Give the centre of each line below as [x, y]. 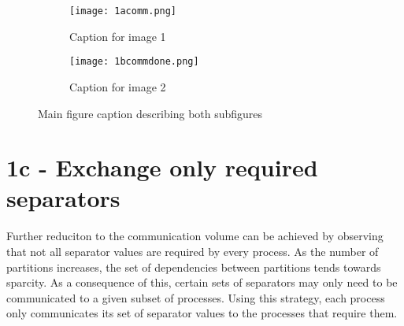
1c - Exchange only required [162, 167]
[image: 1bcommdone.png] [134, 62]
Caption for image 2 [118, 86]
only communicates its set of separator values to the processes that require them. [202, 313]
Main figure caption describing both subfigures [150, 113]
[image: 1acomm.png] [123, 11]
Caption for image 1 [118, 36]
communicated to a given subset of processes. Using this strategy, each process [196, 297]
